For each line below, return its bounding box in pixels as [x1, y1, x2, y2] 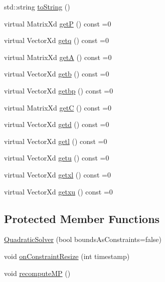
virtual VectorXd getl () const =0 [4, 135, 107, 146]
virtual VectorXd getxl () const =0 [4, 169, 111, 179]
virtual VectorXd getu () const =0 [4, 152, 109, 163]
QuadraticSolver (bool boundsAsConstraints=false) [4, 234, 162, 244]
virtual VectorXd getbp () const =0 [4, 85, 113, 95]
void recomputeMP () [4, 267, 71, 278]
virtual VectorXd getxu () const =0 [4, 186, 113, 196]
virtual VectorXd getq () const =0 [4, 35, 109, 45]
